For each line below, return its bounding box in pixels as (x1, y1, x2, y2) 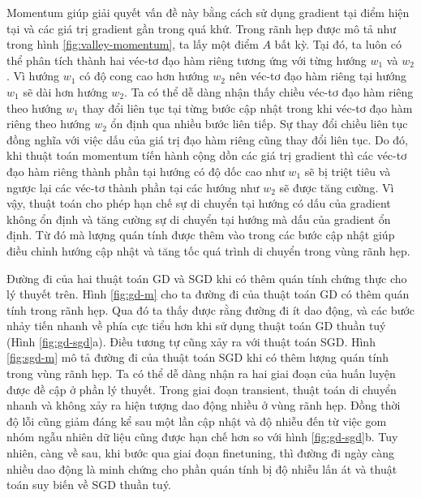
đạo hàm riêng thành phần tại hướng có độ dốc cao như (6, 162, 285, 179)
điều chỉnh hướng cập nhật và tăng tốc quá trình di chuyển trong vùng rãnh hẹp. (6, 242, 410, 259)
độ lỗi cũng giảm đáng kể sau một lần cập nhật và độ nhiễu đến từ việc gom (6, 412, 387, 429)
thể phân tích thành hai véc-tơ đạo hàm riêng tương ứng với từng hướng (6, 51, 367, 68)
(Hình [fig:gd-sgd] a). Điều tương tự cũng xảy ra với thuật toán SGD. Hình (6, 333, 376, 350)
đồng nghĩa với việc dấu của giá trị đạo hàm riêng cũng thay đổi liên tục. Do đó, (6, 131, 408, 148)
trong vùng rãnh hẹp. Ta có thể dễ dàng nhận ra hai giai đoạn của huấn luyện (6, 365, 396, 382)
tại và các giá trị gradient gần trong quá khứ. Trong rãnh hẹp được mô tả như (6, 19, 397, 36)
